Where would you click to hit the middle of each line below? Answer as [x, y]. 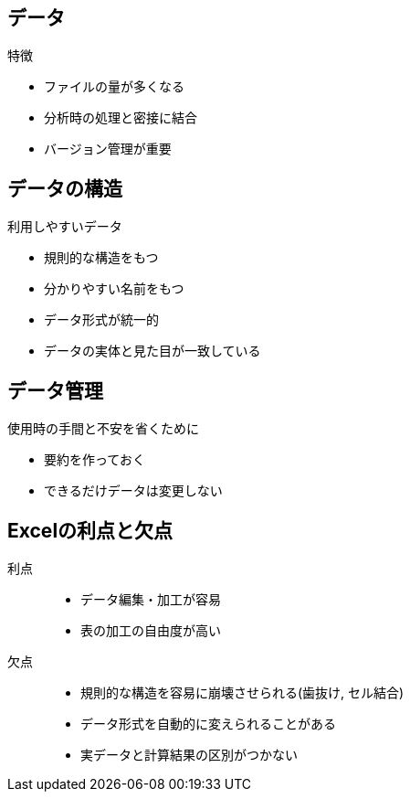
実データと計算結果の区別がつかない [189, 754]
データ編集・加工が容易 [151, 599]
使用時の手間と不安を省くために [103, 429]
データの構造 [65, 188]
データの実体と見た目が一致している [152, 351]
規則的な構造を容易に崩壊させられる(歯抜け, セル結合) [242, 692]
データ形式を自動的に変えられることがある [208, 723]
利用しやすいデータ [65, 227]
